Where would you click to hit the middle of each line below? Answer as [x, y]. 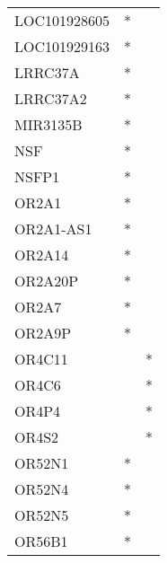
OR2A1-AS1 [53, 229]
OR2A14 [42, 255]
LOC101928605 [62, 20]
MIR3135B [48, 124]
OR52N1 [42, 463]
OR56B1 [41, 541]
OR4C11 [41, 359]
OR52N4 [42, 489]
